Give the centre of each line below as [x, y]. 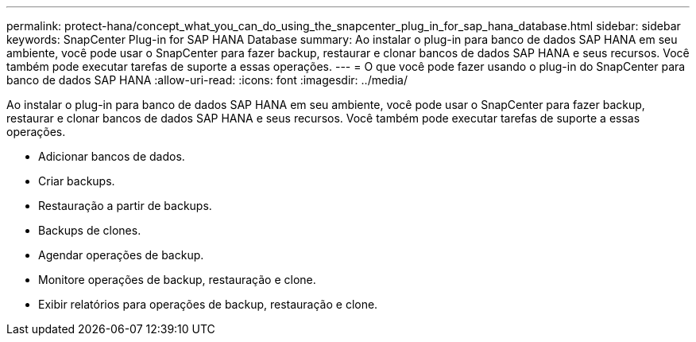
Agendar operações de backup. [121, 255]
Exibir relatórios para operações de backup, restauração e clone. [208, 304]
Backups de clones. [90, 230]
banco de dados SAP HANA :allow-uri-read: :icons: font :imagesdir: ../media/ [207, 80]
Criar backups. [77, 181]
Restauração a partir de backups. [125, 206]
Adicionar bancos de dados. [112, 156]
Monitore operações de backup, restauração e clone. [177, 280]
